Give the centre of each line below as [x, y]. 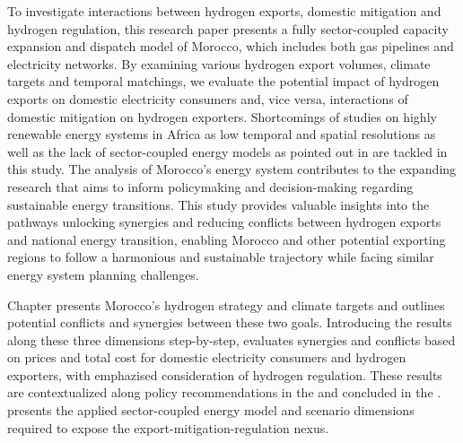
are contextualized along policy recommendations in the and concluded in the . [224, 392]
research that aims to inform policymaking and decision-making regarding [210, 186]
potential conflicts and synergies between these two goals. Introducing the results [230, 322]
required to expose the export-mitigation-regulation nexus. [168, 427]
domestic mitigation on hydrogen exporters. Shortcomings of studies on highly [222, 116]
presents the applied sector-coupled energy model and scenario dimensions [211, 410]
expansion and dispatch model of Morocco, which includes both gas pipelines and [231, 46]
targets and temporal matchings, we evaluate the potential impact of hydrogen [223, 81]
